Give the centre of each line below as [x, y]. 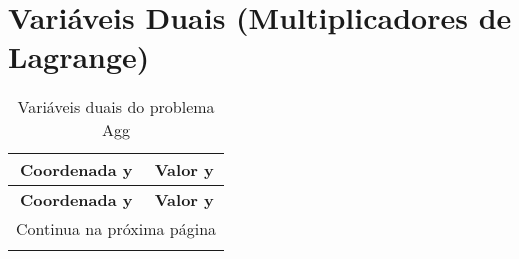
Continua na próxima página [116, 229]
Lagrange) [79, 56]
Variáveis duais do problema [116, 107]
